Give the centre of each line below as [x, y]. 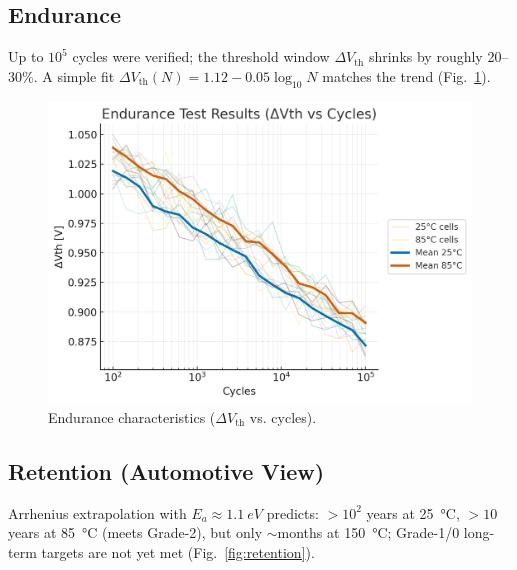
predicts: [292, 512]
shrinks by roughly [425, 56]
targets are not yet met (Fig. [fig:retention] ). [178, 552]
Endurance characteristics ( [132, 417]
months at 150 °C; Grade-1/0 [368, 532]
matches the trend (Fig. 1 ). [406, 75]
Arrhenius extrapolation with [97, 512]
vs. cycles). [283, 417]
